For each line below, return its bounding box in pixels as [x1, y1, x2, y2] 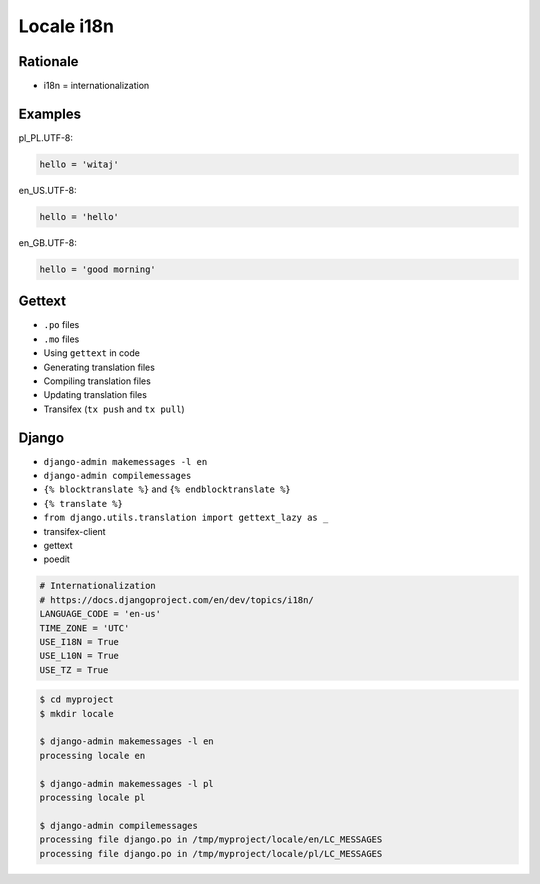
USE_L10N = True [39, 650, 120, 662]
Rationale [18, 53, 79, 70]
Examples [18, 105, 82, 122]
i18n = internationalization [43, 80, 150, 92]
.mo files [43, 333, 80, 345]
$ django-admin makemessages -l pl [39, 778, 214, 789]
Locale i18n [18, 15, 115, 37]
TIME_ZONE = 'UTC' [39, 622, 130, 634]
